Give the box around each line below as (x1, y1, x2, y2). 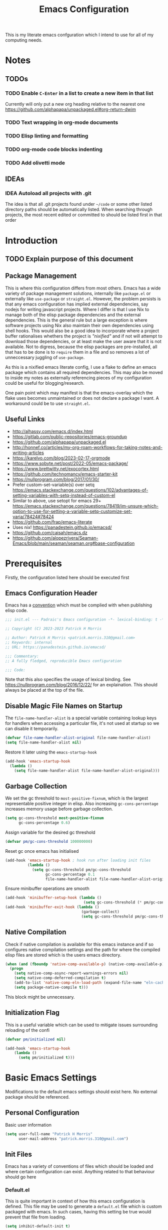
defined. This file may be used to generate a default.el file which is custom (5, 1203, 162, 1209)
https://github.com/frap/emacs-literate (12, 519, 92, 525)
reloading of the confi (5, 1027, 50, 1033)
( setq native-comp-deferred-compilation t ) (14, 976, 106, 981)
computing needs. (5, 37, 42, 43)
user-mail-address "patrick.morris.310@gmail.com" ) (18, 1136, 128, 1141)
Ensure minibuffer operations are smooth (5, 885, 89, 891)
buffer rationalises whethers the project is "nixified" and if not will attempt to (5, 333, 162, 339)
